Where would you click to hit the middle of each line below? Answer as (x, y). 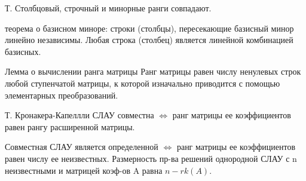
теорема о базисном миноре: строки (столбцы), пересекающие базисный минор (149, 28)
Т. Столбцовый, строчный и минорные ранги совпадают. (108, 8)
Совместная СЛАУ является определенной (82, 147)
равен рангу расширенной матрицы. (70, 126)
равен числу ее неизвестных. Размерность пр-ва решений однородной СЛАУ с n (151, 158)
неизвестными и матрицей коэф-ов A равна (84, 170)
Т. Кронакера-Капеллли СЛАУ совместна (79, 115)
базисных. (23, 51)
